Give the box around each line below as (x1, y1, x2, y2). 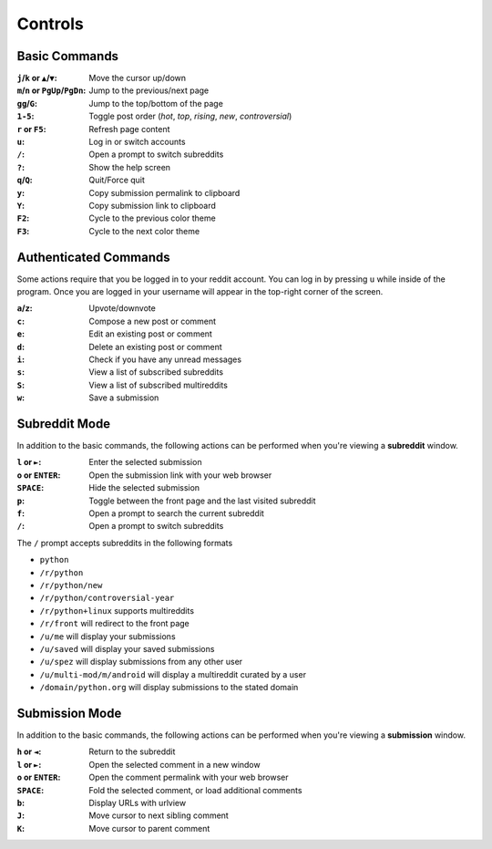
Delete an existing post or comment (88, 341, 222, 352)
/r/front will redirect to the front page (39, 618, 190, 629)
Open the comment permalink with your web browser (88, 771, 289, 783)
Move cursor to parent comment (88, 823, 210, 833)
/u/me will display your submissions (39, 630, 177, 642)
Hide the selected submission (88, 482, 200, 493)
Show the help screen (88, 161, 171, 172)
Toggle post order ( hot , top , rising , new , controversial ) (88, 110, 292, 122)
